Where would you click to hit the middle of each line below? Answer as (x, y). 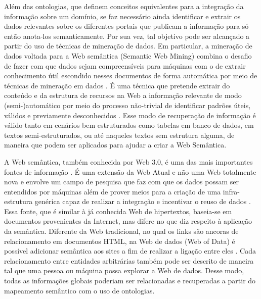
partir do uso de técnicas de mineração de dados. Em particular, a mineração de (128, 46)
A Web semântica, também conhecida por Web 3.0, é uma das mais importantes (128, 161)
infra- (231, 191)
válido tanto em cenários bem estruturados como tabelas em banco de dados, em (129, 125)
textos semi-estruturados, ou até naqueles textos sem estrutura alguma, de (119, 135)
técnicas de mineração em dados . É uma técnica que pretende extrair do (117, 85)
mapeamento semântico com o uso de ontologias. (79, 290)
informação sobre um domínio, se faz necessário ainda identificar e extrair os (122, 16)
